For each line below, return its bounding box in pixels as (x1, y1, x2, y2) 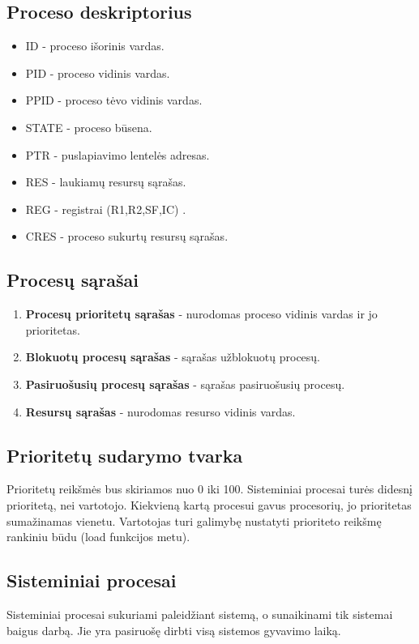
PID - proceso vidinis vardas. (25, 64, 170, 81)
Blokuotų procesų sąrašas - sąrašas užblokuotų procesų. (25, 348, 321, 365)
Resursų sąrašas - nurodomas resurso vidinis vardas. (25, 403, 296, 420)
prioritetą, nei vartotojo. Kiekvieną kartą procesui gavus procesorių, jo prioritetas (6, 496, 412, 513)
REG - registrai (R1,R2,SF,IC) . (25, 200, 186, 217)
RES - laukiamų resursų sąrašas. (25, 173, 186, 190)
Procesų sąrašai (6, 267, 139, 292)
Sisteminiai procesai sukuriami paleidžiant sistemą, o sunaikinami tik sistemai (6, 605, 393, 622)
